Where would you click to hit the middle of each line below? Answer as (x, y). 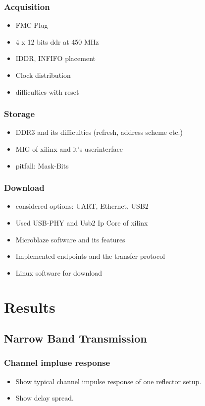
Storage (20, 114)
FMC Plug (32, 25)
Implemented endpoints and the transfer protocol (90, 256)
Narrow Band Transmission (76, 338)
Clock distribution (43, 75)
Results (30, 307)
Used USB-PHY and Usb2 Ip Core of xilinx (82, 223)
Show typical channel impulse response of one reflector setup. (108, 381)
